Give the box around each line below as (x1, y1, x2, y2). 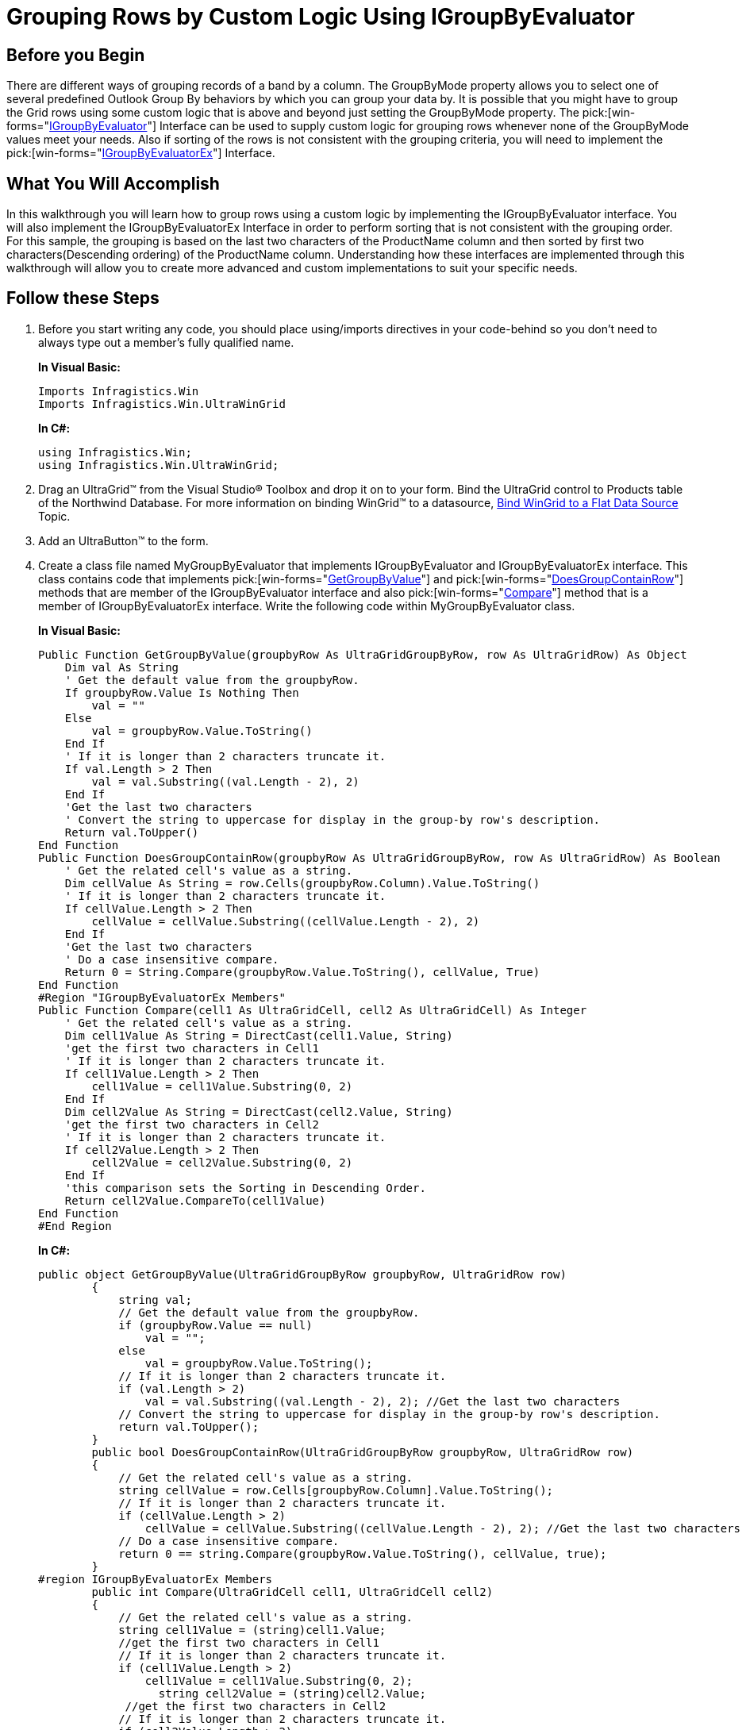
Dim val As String (64, 660, 179, 674)
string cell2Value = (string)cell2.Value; (158, 1686, 426, 1700)
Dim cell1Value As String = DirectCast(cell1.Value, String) (64, 1028, 453, 1042)
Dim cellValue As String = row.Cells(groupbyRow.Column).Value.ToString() (64, 876, 540, 890)
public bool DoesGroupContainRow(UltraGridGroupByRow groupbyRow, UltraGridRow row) (91, 1445, 634, 1459)
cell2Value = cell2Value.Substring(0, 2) (91, 1155, 353, 1169)
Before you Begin (6, 44, 145, 65)
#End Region (38, 1219, 112, 1232)
